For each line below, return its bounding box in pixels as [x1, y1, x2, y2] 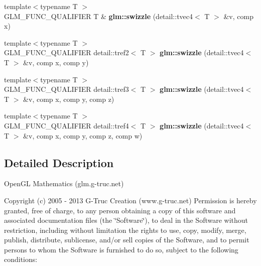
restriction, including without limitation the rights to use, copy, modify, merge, [4, 224, 246, 235]
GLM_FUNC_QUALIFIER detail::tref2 [4, 47, 129, 58]
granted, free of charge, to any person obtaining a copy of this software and [4, 205, 236, 215]
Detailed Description [4, 155, 114, 170]
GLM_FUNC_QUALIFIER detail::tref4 [4, 120, 129, 130]
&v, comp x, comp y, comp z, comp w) [23, 130, 143, 141]
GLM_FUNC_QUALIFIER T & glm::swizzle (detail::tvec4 [4, 11, 193, 21]
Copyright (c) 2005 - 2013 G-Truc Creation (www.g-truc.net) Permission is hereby [4, 195, 257, 205]
